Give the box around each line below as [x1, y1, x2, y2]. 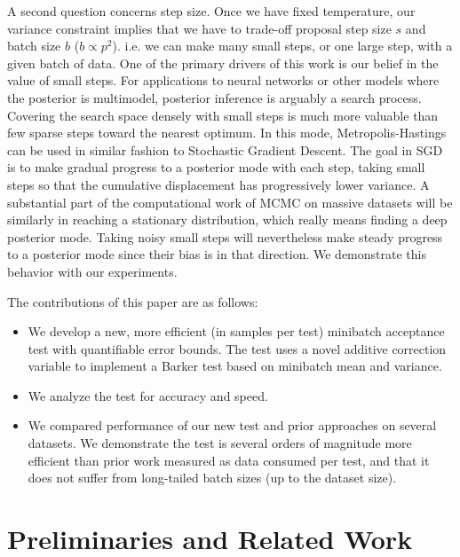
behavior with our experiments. [7, 262, 178, 280]
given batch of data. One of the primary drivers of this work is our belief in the [7, 53, 439, 72]
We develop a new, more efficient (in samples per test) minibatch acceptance [28, 322, 445, 341]
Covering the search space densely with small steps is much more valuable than [7, 106, 439, 124]
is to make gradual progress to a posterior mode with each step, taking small [7, 158, 425, 177]
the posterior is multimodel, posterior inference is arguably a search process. [7, 88, 422, 106]
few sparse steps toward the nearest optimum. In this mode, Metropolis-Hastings [7, 123, 447, 142]
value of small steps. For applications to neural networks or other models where [7, 71, 440, 90]
